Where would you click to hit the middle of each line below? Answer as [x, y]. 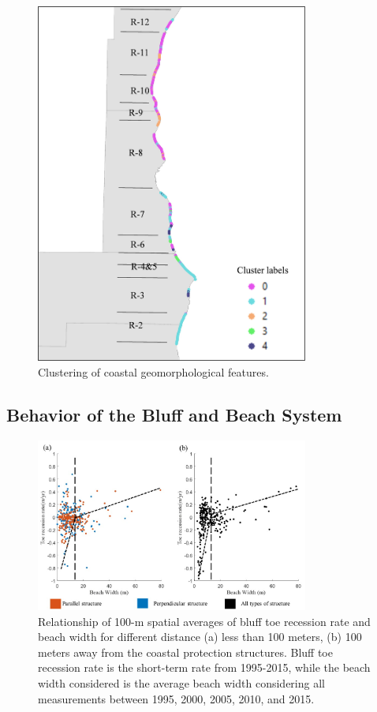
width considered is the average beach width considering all [181, 683]
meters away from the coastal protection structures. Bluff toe [185, 652]
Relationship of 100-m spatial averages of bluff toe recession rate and [204, 621]
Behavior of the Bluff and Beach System [174, 414]
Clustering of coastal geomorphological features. [153, 371]
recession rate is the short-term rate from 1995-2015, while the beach [204, 667]
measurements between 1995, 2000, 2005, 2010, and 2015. [176, 698]
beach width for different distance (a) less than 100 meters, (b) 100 [200, 637]
